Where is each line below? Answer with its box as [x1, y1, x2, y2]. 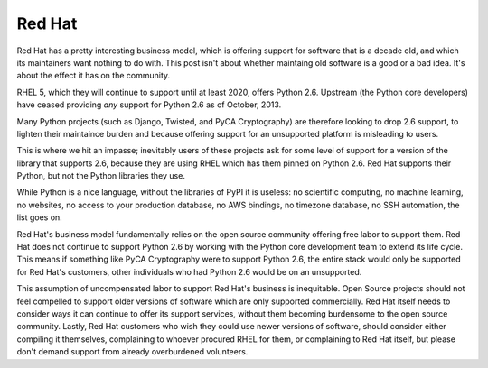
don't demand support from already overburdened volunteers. [16, 346, 249, 357]
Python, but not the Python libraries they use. [16, 170, 185, 181]
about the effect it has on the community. [16, 70, 171, 81]
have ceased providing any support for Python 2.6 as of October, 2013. [16, 99, 282, 110]
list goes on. [16, 212, 62, 223]
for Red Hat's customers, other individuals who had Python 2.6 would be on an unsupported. [16, 266, 362, 277]
